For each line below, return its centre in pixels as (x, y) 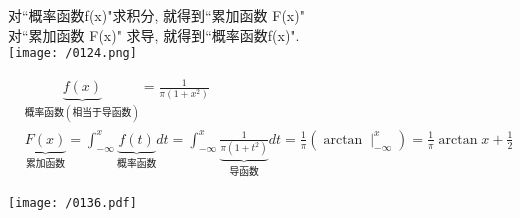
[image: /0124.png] (72, 53)
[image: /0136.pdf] (72, 202)
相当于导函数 (102, 113)
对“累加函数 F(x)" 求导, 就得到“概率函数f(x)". (154, 34)
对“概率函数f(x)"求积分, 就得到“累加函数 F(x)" (156, 15)
